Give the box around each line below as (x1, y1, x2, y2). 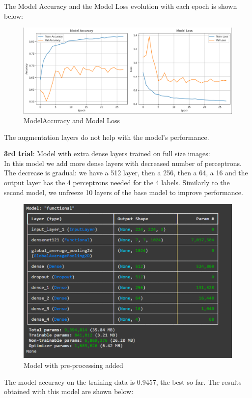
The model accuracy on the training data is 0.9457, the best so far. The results (4, 376, 242, 387)
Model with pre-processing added (24, 360, 123, 370)
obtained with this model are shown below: (4, 386, 134, 397)
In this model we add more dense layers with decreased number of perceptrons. (4, 158, 242, 168)
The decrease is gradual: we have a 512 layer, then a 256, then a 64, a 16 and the (4, 167, 248, 178)
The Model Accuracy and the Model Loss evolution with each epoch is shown (4, 1, 237, 11)
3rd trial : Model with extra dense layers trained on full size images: (4, 148, 210, 159)
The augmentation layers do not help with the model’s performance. (4, 132, 209, 142)
